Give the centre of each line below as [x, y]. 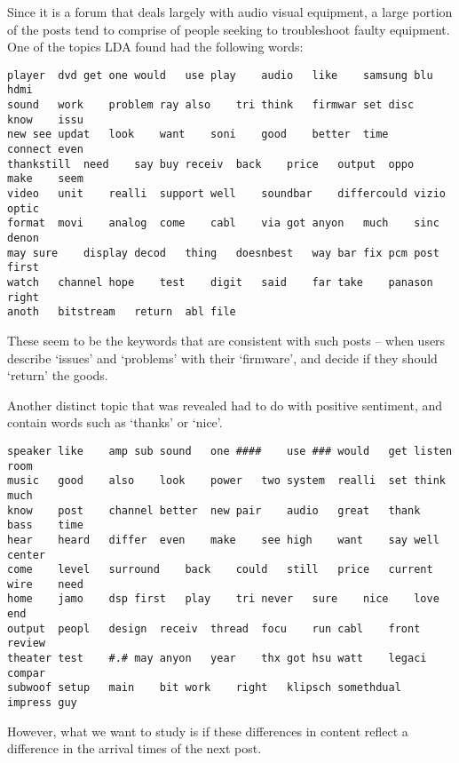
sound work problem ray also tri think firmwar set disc [211, 105]
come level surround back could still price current [220, 570]
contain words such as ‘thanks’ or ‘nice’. [115, 422]
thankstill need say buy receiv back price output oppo [211, 164]
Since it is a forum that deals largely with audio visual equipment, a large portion [230, 12]
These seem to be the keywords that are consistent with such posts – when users [226, 340]
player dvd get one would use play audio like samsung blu [220, 75]
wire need [45, 584]
